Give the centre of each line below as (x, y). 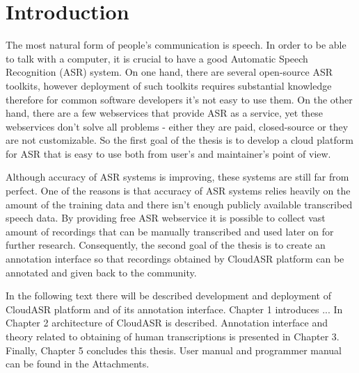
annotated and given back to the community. (101, 272)
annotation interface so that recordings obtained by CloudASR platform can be (175, 259)
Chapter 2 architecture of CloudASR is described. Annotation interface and (167, 323)
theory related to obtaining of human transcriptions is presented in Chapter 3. (173, 336)
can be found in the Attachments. (78, 364)
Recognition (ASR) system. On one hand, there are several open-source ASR (169, 72)
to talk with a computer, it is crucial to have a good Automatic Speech (157, 58)
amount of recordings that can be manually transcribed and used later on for (170, 231)
